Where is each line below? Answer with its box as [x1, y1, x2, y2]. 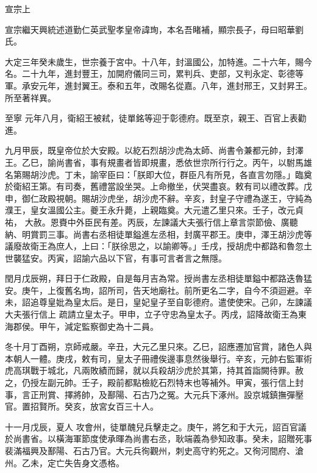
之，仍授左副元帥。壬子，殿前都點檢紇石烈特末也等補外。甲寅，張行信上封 [5, 376, 304, 389]
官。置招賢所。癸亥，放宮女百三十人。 [5, 400, 158, 413]
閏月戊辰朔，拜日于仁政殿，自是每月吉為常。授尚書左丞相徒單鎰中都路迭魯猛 [5, 272, 312, 285]
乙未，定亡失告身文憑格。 [21, 456, 124, 469]
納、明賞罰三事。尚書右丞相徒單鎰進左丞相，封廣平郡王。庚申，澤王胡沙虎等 [5, 227, 312, 240]
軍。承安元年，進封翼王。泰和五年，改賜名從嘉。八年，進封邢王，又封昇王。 [5, 79, 312, 91]
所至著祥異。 [5, 91, 56, 104]
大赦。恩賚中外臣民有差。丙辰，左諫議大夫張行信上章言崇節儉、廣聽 [24, 215, 298, 228]
